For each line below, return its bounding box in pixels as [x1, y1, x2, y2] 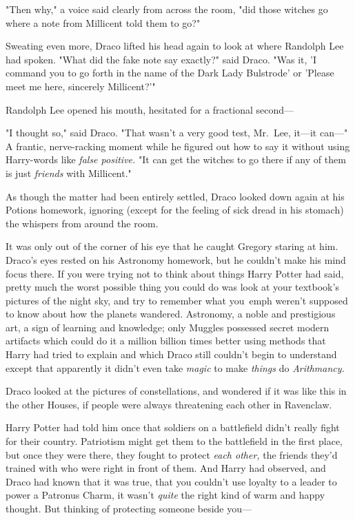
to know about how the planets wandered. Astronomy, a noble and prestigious [6, 306, 336, 321]
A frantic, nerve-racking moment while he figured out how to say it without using [6, 138, 350, 153]
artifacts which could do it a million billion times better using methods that [6, 333, 326, 348]
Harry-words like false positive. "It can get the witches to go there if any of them [6, 152, 346, 167]
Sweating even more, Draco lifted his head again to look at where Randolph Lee [6, 39, 344, 53]
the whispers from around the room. [6, 216, 159, 230]
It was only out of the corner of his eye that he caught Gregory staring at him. [6, 239, 338, 253]
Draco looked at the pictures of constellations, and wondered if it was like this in [6, 384, 347, 398]
